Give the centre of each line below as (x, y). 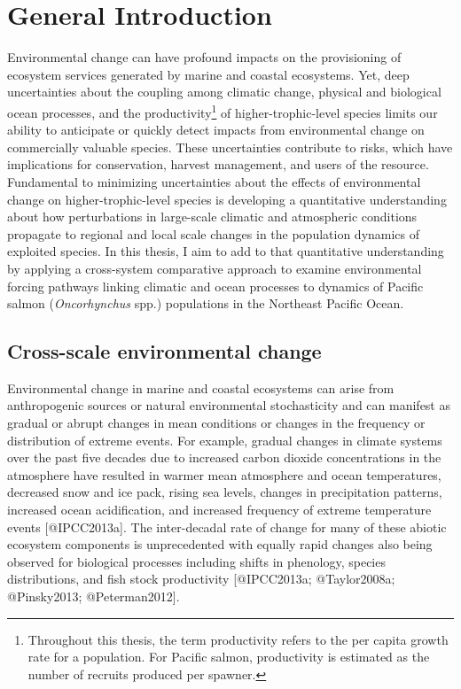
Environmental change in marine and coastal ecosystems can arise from (201, 387)
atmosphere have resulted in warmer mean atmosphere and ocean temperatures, (224, 474)
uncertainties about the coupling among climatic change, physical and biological (224, 92)
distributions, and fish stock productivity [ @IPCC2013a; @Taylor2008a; (201, 579)
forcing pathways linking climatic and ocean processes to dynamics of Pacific (215, 286)
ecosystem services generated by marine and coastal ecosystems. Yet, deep (208, 74)
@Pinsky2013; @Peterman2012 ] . (94, 596)
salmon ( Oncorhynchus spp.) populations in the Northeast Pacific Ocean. (206, 303)
